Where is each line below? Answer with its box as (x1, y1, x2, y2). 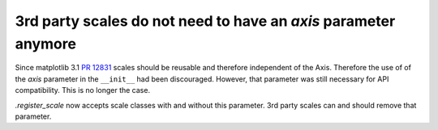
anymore (15, 35, 77, 52)
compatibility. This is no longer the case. (15, 86, 150, 95)
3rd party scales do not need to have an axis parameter (15, 12, 396, 30)
